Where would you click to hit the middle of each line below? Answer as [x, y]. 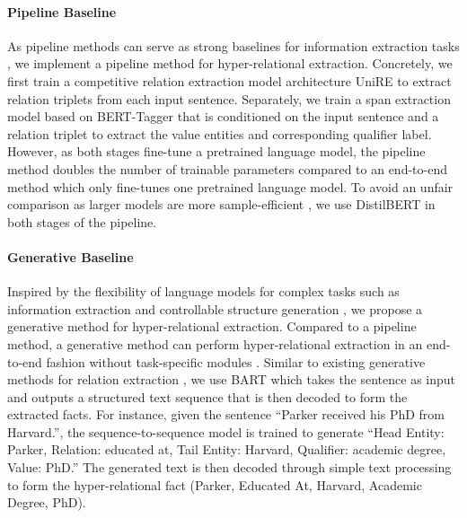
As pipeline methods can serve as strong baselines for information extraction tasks [233, 45]
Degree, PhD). [47, 502]
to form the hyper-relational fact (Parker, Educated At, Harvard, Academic [215, 484]
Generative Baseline [70, 256]
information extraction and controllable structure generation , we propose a [215, 308]
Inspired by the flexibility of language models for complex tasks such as [203, 291]
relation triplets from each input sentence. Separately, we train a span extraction [229, 98]
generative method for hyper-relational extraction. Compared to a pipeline [212, 326]
